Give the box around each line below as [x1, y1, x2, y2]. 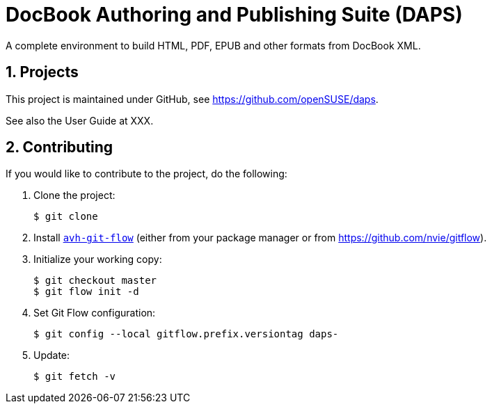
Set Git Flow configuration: [33, 307, 156, 319]
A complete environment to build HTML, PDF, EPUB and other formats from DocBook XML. [6, 39, 421, 51]
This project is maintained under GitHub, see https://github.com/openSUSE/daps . [6, 93, 379, 105]
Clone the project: [33, 189, 116, 202]
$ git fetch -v [33, 371, 116, 383]
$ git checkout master [33, 275, 157, 287]
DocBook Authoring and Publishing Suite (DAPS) [6, 3, 463, 26]
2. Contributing [6, 138, 113, 157]
